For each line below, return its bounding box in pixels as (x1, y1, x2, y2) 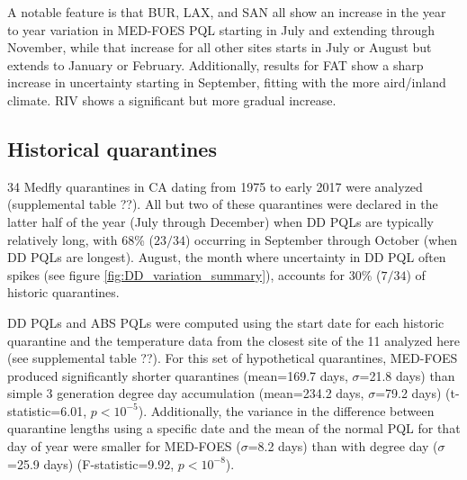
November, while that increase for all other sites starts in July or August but (7, 38, 432, 57)
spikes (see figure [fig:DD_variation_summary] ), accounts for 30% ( (7, 265, 382, 284)
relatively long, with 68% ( (7, 230, 154, 249)
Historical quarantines (7, 134, 217, 162)
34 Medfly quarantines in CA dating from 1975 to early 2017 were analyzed (7, 177, 423, 195)
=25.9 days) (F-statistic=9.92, (7, 454, 175, 473)
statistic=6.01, (7, 401, 87, 420)
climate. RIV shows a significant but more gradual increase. (7, 90, 337, 109)
